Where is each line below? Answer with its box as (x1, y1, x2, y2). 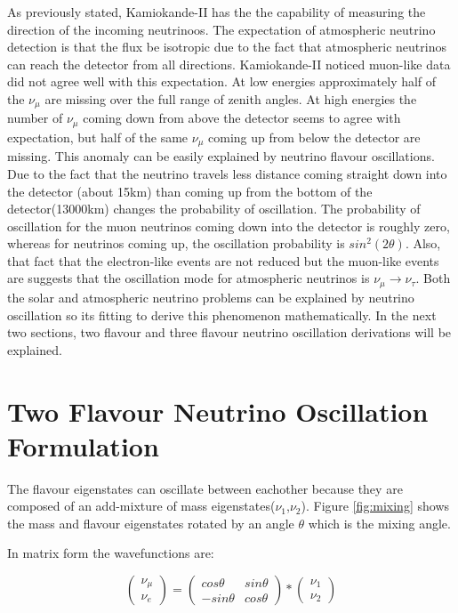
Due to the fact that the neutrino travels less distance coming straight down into (7, 164, 447, 182)
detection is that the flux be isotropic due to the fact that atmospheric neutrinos (7, 37, 446, 56)
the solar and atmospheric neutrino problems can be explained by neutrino (7, 287, 414, 306)
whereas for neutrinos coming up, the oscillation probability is (7, 234, 345, 253)
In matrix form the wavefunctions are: (7, 544, 214, 562)
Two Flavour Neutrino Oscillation (7, 392, 429, 429)
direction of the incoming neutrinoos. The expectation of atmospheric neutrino (7, 20, 436, 38)
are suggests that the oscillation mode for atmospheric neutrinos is (7, 269, 370, 287)
